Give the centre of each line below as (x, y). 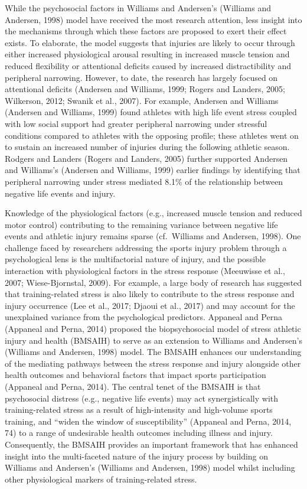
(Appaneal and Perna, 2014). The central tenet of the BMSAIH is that (133, 386)
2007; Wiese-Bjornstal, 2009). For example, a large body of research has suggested (153, 282)
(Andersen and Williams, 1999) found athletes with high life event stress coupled (151, 112)
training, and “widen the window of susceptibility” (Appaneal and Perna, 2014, (148, 421)
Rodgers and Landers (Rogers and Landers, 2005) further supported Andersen (146, 158)
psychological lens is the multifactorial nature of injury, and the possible (135, 259)
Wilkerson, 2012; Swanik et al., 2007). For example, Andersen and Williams (142, 100)
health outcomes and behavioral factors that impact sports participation (135, 375)
